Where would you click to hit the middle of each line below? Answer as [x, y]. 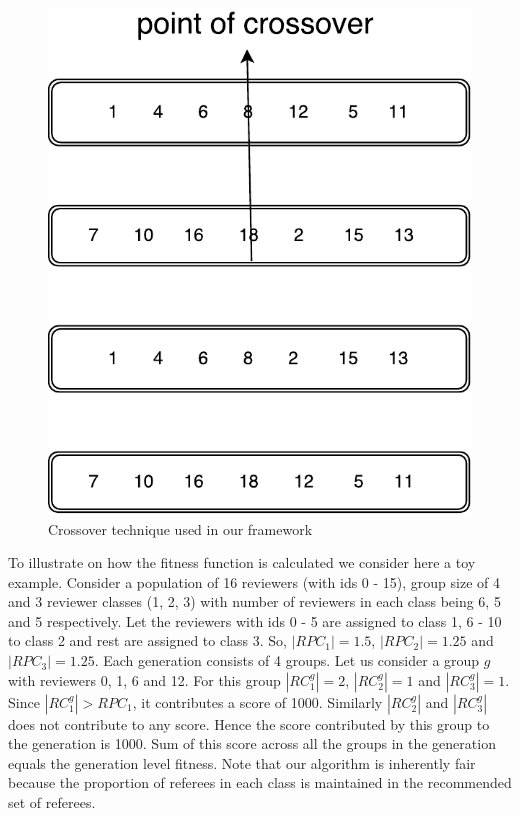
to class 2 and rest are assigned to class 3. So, [148, 640]
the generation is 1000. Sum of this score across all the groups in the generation [252, 743]
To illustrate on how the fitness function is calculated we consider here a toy [242, 562]
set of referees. [52, 802]
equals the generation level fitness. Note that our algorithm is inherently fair [242, 762]
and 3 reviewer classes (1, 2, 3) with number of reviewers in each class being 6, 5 [254, 601]
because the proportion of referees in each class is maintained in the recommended [260, 782]
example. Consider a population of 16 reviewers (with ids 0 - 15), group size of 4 [254, 581]
